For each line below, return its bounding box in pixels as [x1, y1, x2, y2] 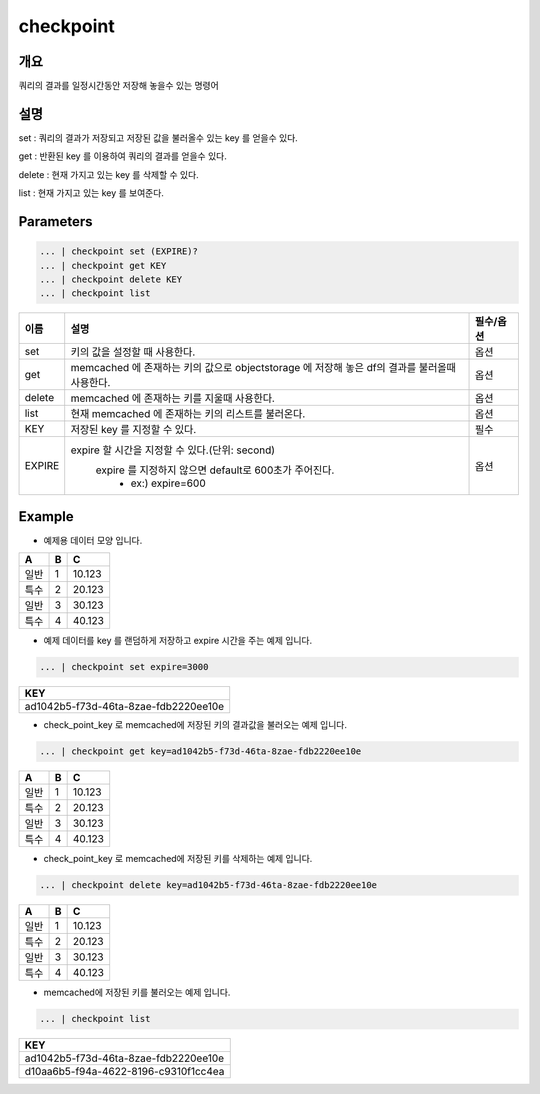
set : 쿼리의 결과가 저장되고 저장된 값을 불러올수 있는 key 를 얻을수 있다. [18, 131, 299, 144]
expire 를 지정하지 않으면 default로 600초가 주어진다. [95, 463, 335, 477]
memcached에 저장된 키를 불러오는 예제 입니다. [43, 986, 231, 999]
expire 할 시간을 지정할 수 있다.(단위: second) [70, 443, 275, 457]
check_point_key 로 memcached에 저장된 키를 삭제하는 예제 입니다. [43, 853, 313, 865]
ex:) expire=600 [130, 476, 206, 490]
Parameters [18, 213, 93, 230]
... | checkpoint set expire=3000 [39, 661, 209, 673]
